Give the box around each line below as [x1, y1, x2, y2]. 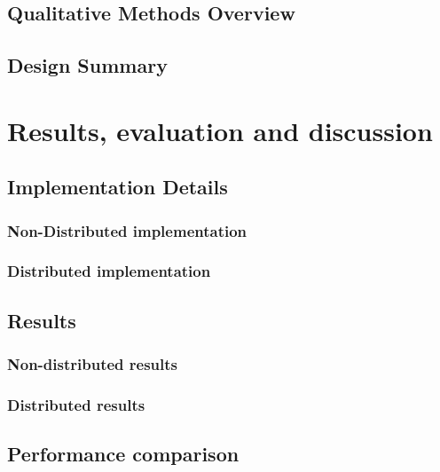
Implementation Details [7, 173, 228, 201]
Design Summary [7, 51, 168, 79]
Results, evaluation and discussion [7, 112, 433, 148]
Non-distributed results [7, 353, 178, 375]
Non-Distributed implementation [7, 219, 247, 241]
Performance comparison [7, 440, 240, 468]
